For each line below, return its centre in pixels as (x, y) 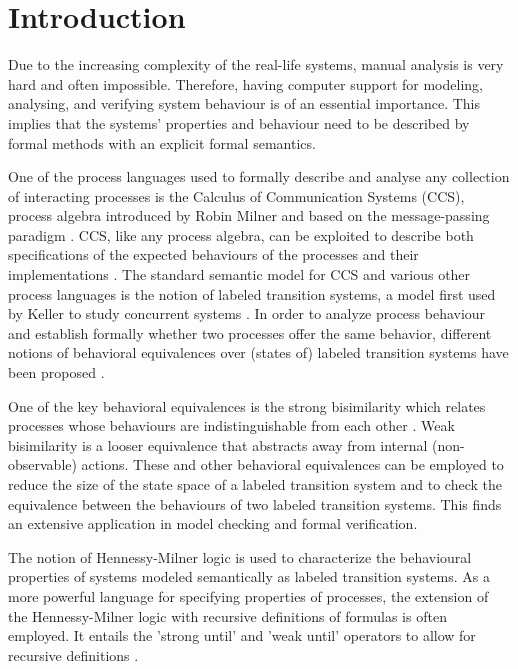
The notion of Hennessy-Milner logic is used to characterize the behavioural (240, 556)
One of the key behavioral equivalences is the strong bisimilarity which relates (247, 405)
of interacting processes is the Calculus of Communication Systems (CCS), (236, 195)
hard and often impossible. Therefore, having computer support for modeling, (245, 83)
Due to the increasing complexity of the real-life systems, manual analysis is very (256, 64)
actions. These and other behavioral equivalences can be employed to (292, 464)
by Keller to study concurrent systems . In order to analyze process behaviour (247, 313)
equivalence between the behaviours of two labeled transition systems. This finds (255, 503)
